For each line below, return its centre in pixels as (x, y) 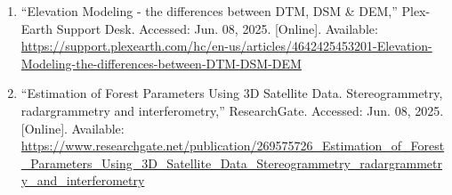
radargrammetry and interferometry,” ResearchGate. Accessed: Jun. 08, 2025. (232, 110)
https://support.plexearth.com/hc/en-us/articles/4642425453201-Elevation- (226, 46)
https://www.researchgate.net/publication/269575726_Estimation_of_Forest (233, 146)
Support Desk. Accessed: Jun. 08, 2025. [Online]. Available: (217, 28)
